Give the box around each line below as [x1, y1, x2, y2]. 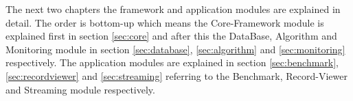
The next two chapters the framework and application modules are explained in [5, 2, 341, 16]
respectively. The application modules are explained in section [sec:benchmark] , [5, 55, 339, 70]
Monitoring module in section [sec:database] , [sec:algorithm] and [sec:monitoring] [5, 42, 345, 56]
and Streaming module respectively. [5, 82, 155, 96]
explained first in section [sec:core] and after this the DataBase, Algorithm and [5, 29, 337, 43]
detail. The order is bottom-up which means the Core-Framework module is [5, 15, 324, 29]
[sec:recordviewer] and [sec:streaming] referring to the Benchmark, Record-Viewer [5, 68, 348, 83]
